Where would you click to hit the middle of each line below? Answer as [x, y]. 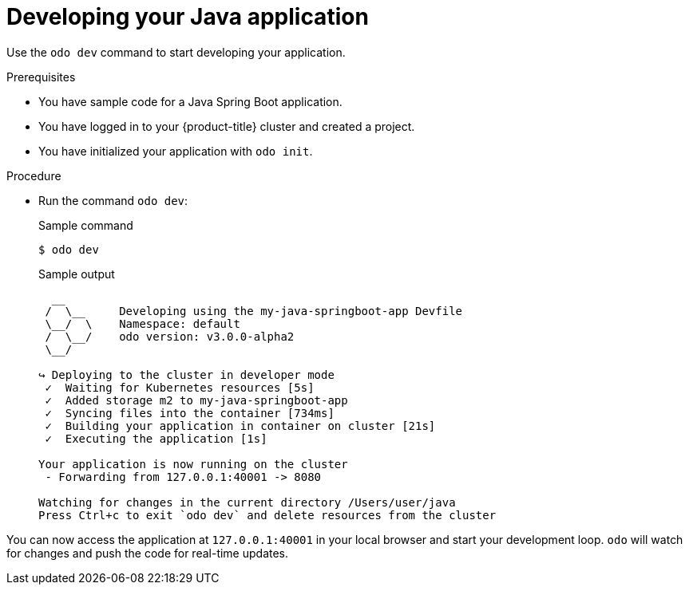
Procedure [34, 175]
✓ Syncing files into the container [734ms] [190, 413]
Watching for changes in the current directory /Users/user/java [247, 502]
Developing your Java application [188, 17]
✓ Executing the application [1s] [156, 438]
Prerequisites [41, 77]
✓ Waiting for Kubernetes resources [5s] [180, 387]
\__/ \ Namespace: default [143, 323]
